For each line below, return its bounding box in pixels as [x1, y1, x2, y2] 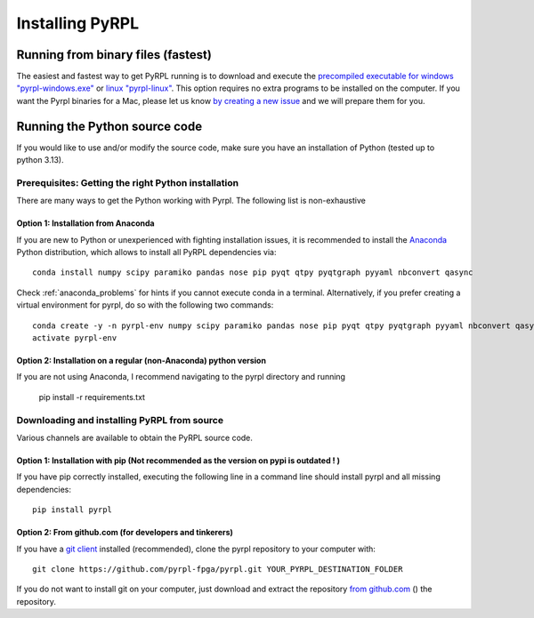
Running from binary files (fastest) [16, 47, 213, 62]
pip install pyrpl [32, 505, 113, 515]
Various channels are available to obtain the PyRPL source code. [16, 432, 254, 443]
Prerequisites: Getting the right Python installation [16, 176, 239, 189]
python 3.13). [16, 155, 64, 165]
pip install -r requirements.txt [38, 391, 146, 402]
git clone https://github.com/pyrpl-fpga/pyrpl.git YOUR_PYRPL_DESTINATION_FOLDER [32, 564, 403, 574]
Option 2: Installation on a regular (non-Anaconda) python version [16, 356, 267, 366]
